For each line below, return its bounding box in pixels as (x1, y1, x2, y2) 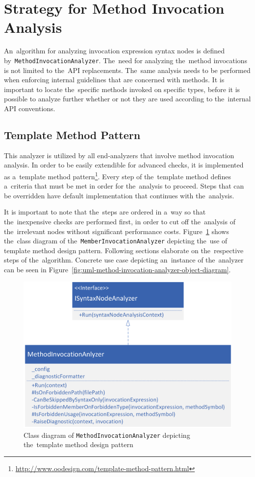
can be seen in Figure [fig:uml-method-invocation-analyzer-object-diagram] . (4, 264, 231, 274)
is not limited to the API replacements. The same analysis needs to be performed (4, 65, 251, 75)
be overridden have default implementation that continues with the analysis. (4, 190, 234, 200)
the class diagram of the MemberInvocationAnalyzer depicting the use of (4, 236, 228, 246)
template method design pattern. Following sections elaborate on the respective (4, 245, 244, 255)
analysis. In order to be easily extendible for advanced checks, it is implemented (4, 160, 244, 170)
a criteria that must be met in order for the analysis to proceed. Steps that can (4, 181, 244, 191)
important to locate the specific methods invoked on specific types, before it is (4, 84, 240, 94)
